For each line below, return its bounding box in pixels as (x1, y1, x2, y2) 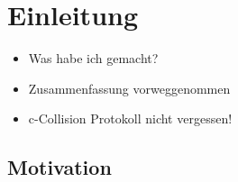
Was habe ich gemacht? (28, 49, 159, 68)
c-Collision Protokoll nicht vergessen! (28, 109, 233, 128)
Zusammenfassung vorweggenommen (28, 78, 231, 97)
